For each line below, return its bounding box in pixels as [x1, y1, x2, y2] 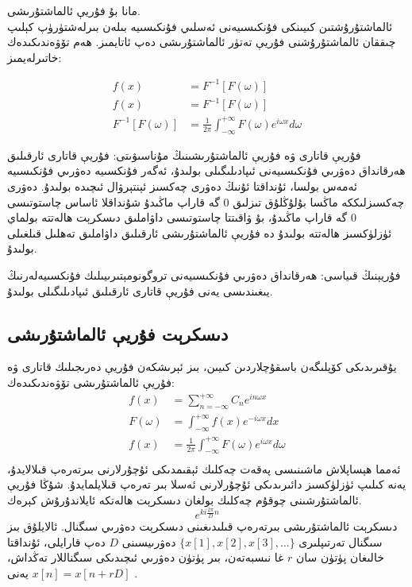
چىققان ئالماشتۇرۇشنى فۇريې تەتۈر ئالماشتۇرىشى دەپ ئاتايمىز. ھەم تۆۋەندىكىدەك [7, 33, 396, 50]
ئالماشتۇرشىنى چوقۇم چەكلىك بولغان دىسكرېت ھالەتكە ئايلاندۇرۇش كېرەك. [7, 491, 362, 508]
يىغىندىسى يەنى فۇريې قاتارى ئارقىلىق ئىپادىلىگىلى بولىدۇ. [7, 282, 273, 299]
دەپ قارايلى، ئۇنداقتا [7, 533, 106, 550]
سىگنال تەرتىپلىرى [298, 533, 383, 550]
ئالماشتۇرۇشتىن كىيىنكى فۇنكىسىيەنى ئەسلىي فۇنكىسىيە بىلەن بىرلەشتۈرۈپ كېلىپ [7, 17, 393, 34]
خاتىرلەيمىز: [7, 48, 62, 65]
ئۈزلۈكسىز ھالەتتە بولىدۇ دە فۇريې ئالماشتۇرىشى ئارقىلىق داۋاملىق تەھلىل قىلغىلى [7, 224, 392, 241]
